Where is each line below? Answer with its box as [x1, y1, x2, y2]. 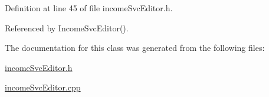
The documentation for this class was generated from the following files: [5, 41, 265, 54]
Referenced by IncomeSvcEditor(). [5, 21, 129, 34]
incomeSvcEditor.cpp [5, 81, 81, 93]
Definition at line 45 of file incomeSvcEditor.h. [5, 2, 173, 14]
